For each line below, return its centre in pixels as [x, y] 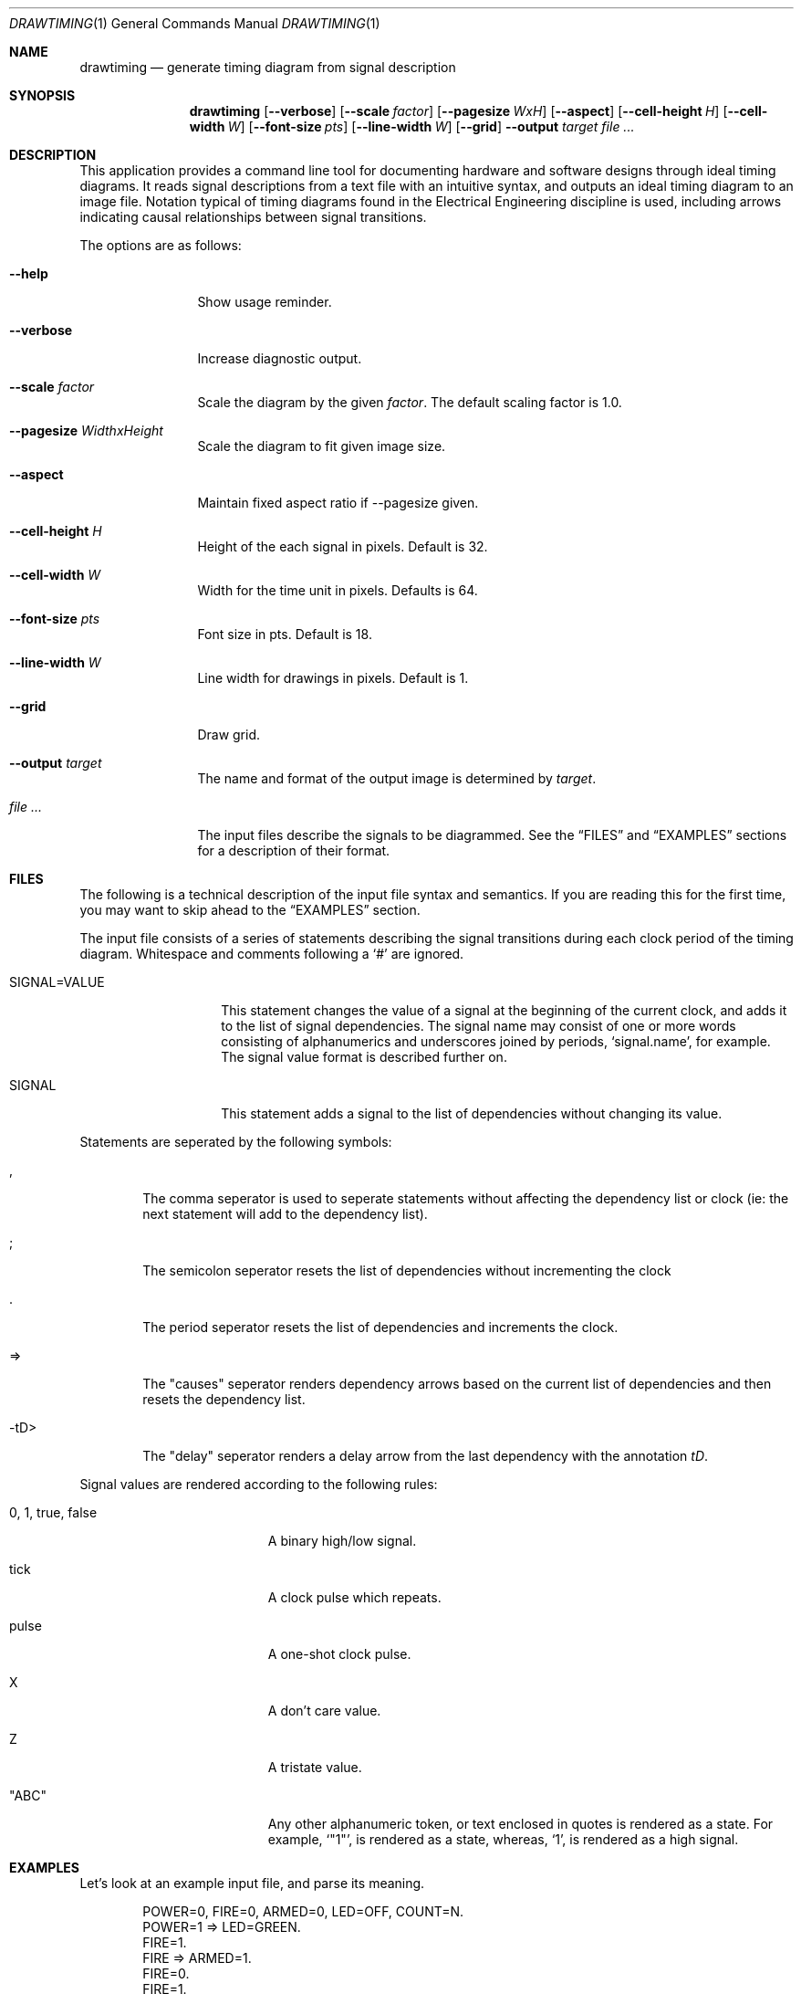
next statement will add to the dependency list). [285, 1214]
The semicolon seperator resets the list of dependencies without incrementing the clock [407, 1270]
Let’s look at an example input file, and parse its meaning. [252, 1883]
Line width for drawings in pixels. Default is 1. [333, 678]
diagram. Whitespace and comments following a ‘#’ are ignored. [272, 954]
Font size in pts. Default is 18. [285, 634]
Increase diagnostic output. [280, 358]
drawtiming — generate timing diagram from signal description [268, 67]
